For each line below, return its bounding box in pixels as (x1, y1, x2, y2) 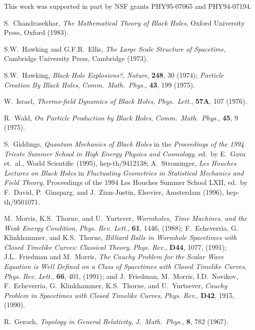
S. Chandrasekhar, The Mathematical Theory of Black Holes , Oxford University (4, 17, 245, 28)
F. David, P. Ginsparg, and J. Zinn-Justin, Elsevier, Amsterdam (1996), (4, 186, 224, 197)
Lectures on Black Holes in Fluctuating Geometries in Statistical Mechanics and (4, 167, 244, 178)
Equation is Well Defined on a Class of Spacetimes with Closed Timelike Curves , (4, 261, 247, 271)
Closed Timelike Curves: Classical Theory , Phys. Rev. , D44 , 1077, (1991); (4, 241, 227, 252)
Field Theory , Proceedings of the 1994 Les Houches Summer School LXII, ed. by (4, 177, 248, 187)
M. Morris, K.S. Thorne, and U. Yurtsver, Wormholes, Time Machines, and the (4, 213, 247, 223)
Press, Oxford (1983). (4, 27, 69, 37)
